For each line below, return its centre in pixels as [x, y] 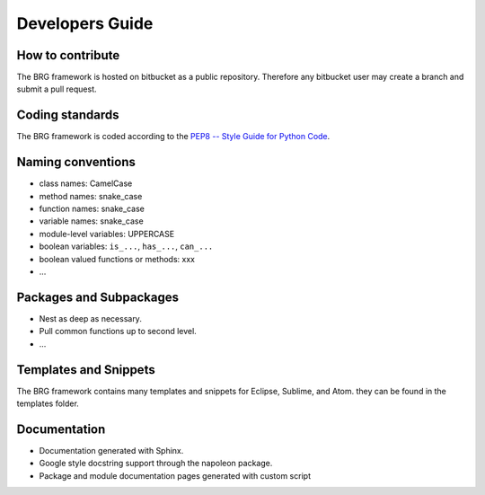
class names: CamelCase [86, 183]
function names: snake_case [92, 209]
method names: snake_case [91, 196]
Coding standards [68, 115]
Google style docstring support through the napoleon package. [156, 464]
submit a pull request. [57, 89]
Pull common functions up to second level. [118, 331]
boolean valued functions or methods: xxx [117, 259]
